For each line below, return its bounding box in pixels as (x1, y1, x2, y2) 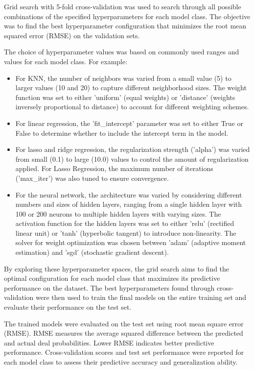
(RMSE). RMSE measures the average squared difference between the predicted (4, 328, 243, 338)
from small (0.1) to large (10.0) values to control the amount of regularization (15, 153, 249, 164)
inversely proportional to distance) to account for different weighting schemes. (15, 101, 249, 112)
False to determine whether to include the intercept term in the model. (15, 127, 229, 138)
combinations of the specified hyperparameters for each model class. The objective (4, 11, 251, 21)
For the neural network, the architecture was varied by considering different (15, 189, 242, 199)
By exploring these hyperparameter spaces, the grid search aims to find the (4, 263, 230, 273)
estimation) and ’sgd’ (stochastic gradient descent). (15, 247, 169, 257)
